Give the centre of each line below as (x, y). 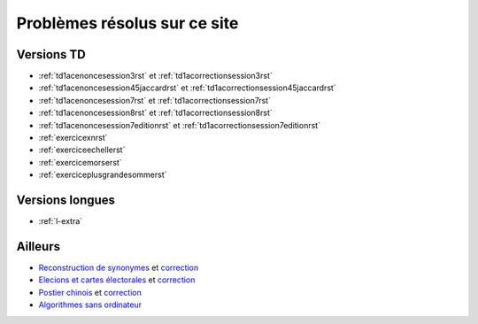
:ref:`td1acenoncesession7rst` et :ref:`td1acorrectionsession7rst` (155, 100)
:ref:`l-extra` (61, 221)
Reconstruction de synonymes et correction (119, 267)
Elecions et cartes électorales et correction (117, 280)
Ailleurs (39, 247)
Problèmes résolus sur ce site (127, 23)
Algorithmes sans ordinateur (90, 305)
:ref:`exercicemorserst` (81, 162)
